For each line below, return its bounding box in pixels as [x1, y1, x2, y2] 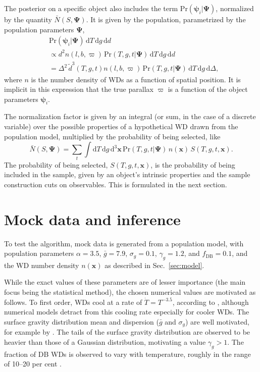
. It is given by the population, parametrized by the [86, 14, 246, 24]
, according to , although [172, 296, 249, 307]
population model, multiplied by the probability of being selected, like [4, 131, 221, 141]
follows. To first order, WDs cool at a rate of [4, 296, 142, 307]
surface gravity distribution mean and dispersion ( [4, 316, 159, 327]
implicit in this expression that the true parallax [4, 84, 153, 94]
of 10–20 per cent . [4, 358, 62, 369]
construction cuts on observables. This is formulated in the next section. [4, 179, 227, 189]
